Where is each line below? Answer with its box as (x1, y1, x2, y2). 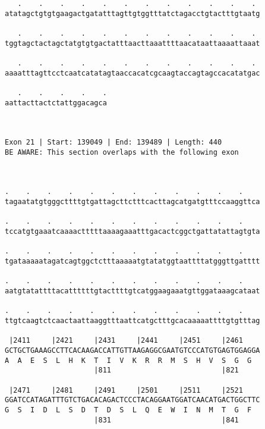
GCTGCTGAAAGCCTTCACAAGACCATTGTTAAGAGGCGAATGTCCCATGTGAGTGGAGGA (5, 346, 260, 355)
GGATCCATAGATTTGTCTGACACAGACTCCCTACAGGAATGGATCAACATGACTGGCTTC (5, 396, 260, 405)
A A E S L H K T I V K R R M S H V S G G (5, 356, 252, 365)
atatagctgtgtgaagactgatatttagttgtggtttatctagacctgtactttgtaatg (5, 9, 260, 18)
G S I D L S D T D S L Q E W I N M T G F (5, 405, 252, 414)
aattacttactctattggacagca (5, 98, 107, 107)
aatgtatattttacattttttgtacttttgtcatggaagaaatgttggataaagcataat (5, 287, 260, 296)
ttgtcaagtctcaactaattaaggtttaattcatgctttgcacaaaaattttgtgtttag (5, 317, 260, 325)
